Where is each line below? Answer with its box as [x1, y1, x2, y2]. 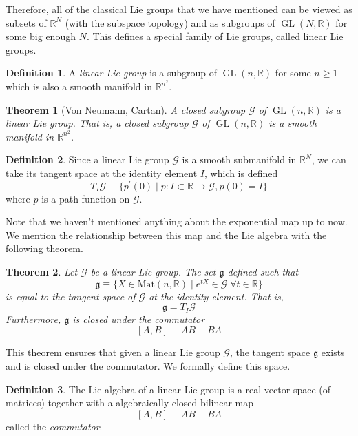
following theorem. [6, 241, 83, 256]
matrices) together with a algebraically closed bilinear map [6, 395, 254, 410]
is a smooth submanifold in [182, 152, 297, 167]
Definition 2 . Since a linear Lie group [6, 152, 169, 167]
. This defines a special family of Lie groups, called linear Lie [86, 29, 344, 43]
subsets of [6, 15, 47, 30]
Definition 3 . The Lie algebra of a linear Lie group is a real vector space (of [6, 382, 331, 396]
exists [321, 345, 345, 360]
